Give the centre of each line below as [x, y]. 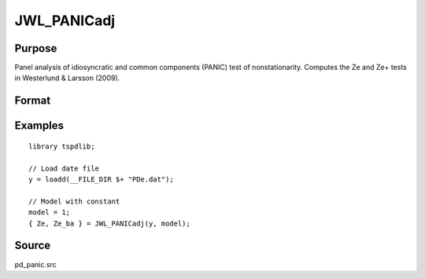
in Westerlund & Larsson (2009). [67, 78]
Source [33, 246]
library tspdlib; [62, 146]
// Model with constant [74, 201]
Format [33, 101]
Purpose [36, 48]
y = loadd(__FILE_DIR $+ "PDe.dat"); [102, 180]
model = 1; [50, 213]
